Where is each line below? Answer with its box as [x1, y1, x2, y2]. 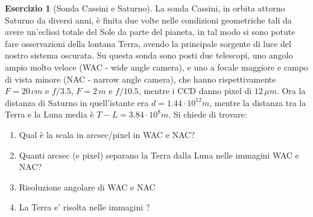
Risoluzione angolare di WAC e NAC [19, 180, 156, 193]
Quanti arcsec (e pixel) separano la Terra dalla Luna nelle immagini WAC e [19, 148, 299, 161]
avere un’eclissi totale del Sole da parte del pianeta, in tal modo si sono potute [5, 25, 296, 38]
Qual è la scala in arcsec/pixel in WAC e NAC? [19, 128, 195, 140]
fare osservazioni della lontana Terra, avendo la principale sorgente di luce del [5, 37, 291, 49]
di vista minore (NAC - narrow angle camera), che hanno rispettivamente [5, 72, 276, 85]
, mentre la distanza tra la [209, 96, 306, 108]
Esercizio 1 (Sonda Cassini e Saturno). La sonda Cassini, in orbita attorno [5, 2, 285, 14]
